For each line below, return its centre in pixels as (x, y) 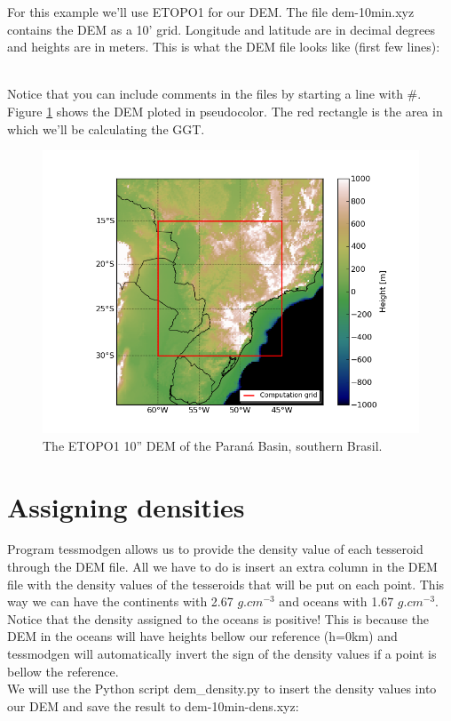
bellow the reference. (63, 671)
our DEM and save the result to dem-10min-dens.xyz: (153, 705)
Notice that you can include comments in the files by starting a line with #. (214, 94)
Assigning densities (126, 506)
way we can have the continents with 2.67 (120, 601)
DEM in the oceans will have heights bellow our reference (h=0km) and (202, 636)
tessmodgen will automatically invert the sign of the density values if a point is (222, 654)
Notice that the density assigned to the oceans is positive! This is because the (218, 618)
